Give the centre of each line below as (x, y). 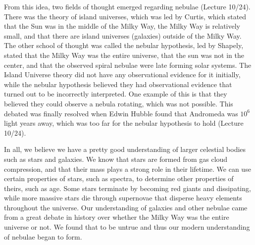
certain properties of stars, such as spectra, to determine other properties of (119, 178)
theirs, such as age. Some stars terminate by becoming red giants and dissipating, (127, 188)
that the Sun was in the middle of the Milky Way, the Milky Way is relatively (122, 26)
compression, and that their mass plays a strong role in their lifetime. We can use (127, 169)
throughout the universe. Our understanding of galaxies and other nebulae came (126, 207)
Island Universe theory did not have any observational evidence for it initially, (122, 74)
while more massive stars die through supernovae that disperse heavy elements (123, 198)
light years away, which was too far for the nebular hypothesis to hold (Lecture (124, 123)
